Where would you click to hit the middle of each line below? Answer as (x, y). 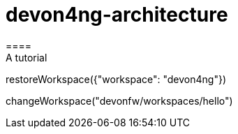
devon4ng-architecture (117, 15)
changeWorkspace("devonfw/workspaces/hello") (119, 100)
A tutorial (27, 57)
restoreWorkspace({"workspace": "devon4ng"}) (116, 79)
